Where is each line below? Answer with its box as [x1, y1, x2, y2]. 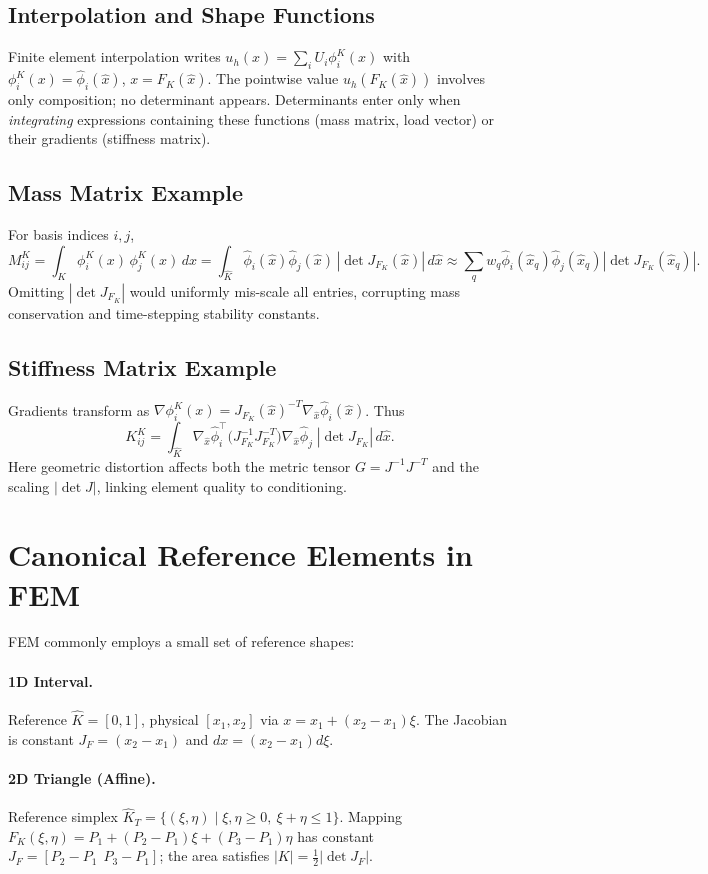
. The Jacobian [415, 709, 508, 730]
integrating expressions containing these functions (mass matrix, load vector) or [8, 108, 495, 129]
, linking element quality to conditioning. [96, 475, 347, 496]
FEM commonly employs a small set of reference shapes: [8, 631, 355, 652]
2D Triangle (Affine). [8, 767, 156, 788]
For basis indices [8, 224, 109, 244]
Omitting [8, 280, 65, 301]
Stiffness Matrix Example [8, 351, 277, 382]
